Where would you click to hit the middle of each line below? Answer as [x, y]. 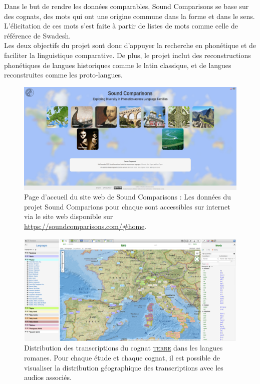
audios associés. [48, 377]
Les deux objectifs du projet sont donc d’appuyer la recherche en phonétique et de [130, 45]
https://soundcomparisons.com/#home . [85, 226]
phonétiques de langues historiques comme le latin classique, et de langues [118, 65]
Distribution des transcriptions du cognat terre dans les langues [123, 348]
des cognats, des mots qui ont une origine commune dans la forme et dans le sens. [129, 16]
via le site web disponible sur [69, 216]
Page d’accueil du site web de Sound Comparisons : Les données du [128, 197]
